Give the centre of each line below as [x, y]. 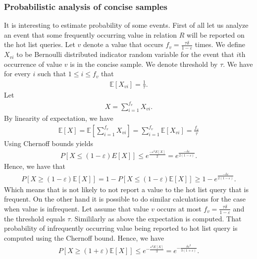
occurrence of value [33, 64]
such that [52, 74]
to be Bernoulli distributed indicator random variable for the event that [125, 54]
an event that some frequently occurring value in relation [91, 34]
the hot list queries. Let [40, 44]
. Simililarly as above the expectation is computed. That [156, 218]
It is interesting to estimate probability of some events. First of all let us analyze [126, 25]
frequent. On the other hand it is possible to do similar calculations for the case [125, 199]
